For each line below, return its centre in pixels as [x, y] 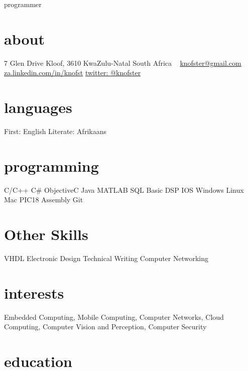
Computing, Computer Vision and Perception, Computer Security [105, 327]
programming [51, 165]
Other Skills [46, 234]
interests [34, 292]
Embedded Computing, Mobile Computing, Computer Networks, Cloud [114, 317]
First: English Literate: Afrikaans [55, 131]
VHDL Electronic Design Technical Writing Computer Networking [106, 258]
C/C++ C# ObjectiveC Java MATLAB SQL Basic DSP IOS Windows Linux [124, 190]
